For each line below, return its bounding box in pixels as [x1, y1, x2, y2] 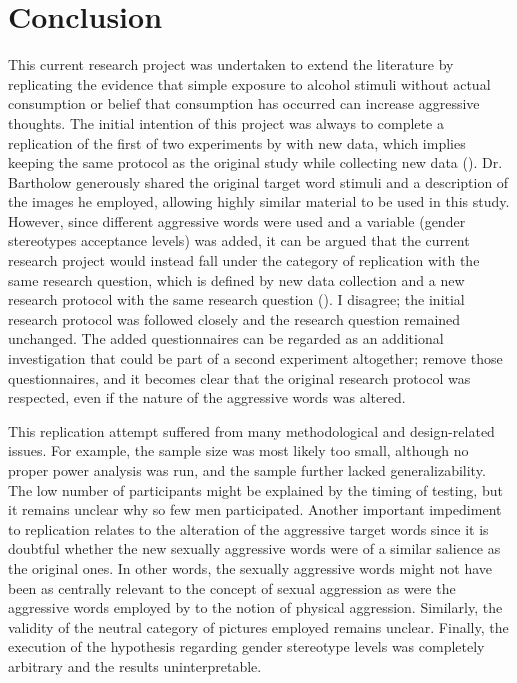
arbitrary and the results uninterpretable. [8, 655, 262, 676]
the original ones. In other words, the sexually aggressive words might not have [8, 557, 493, 578]
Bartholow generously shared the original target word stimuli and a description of [8, 171, 509, 192]
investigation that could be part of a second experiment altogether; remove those [8, 348, 503, 369]
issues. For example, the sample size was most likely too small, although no [8, 440, 469, 461]
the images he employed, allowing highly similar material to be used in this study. [8, 191, 510, 212]
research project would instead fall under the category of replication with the [8, 250, 480, 271]
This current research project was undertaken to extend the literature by [8, 54, 454, 75]
